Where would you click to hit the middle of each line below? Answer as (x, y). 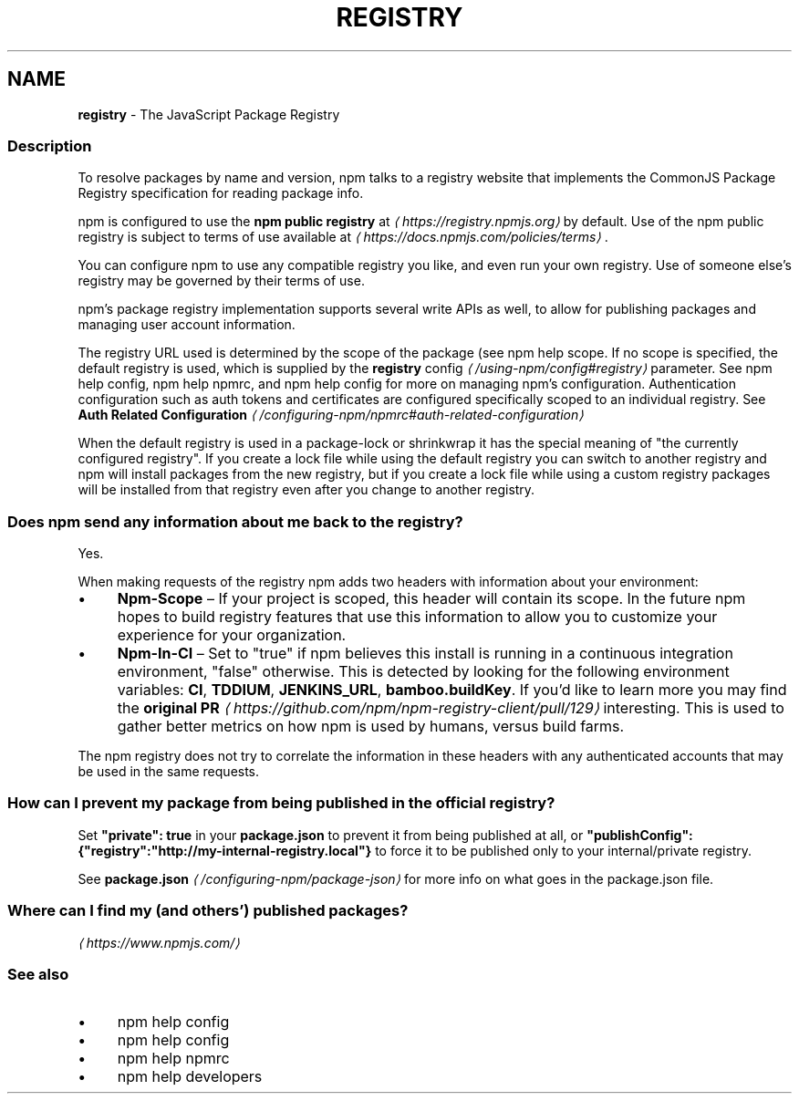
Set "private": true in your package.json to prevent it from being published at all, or (331, 835)
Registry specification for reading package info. (221, 193)
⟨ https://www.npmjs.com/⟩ (159, 942)
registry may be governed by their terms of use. (221, 281)
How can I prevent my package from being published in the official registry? (281, 803)
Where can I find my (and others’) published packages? (208, 911)
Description (50, 145)
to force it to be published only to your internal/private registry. (564, 850)
